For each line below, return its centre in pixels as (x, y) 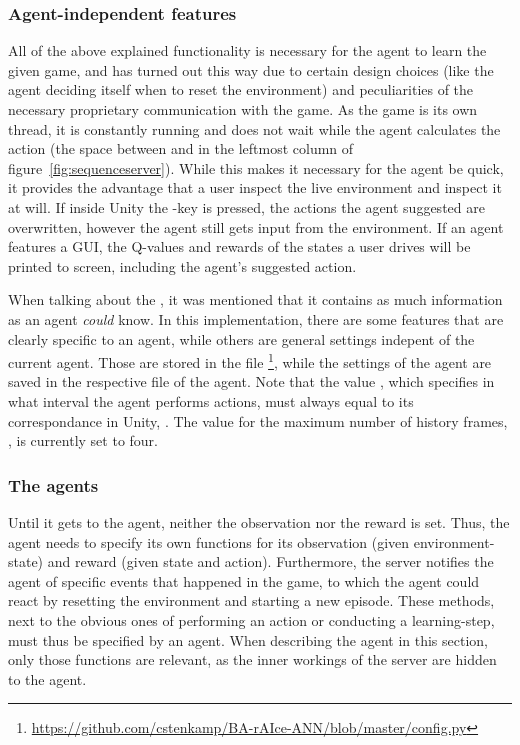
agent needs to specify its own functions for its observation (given (209, 541)
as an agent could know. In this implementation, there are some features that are (256, 318)
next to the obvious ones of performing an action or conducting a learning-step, (251, 619)
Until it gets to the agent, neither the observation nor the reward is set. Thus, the (259, 521)
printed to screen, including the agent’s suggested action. (182, 265)
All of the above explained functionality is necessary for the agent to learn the (247, 50)
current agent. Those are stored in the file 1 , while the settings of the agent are (250, 360)
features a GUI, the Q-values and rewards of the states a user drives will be (239, 246)
